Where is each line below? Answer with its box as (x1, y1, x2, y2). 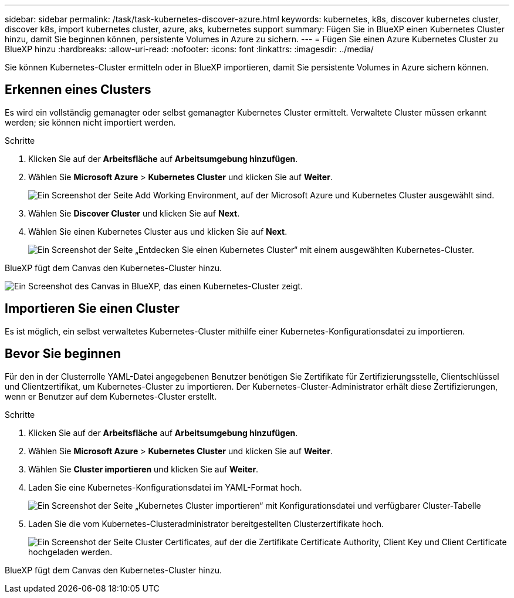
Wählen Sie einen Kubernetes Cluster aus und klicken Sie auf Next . (28, 226, 288, 237)
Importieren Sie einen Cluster (5, 301, 180, 316)
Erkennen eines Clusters (5, 82, 151, 97)
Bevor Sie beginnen (5, 346, 121, 361)
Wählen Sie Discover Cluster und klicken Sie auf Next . (28, 208, 240, 218)
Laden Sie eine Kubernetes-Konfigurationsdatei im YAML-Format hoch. (28, 482, 302, 492)
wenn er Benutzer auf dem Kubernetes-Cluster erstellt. (5, 391, 217, 401)
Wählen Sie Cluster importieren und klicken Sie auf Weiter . (28, 464, 259, 474)
